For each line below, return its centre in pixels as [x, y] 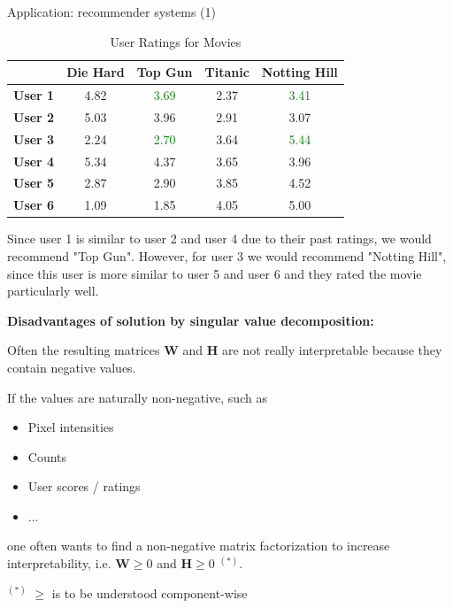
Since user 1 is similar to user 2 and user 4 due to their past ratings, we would [219, 239]
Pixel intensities [71, 427]
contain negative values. [72, 367]
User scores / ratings [84, 486]
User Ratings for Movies [176, 41]
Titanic [227, 72]
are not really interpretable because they [332, 350]
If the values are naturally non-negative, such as [137, 397]
